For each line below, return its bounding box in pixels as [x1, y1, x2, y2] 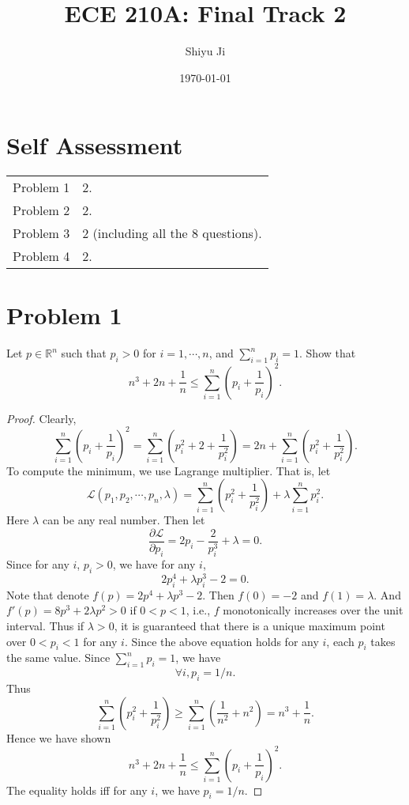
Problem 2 [13, 201, 70, 220]
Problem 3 [13, 224, 70, 243]
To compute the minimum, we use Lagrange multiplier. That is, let [6, 462, 331, 478]
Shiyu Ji [185, 43, 226, 59]
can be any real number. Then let [42, 512, 205, 528]
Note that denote [6, 586, 89, 603]
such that [61, 345, 107, 361]
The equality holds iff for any [6, 781, 148, 798]
